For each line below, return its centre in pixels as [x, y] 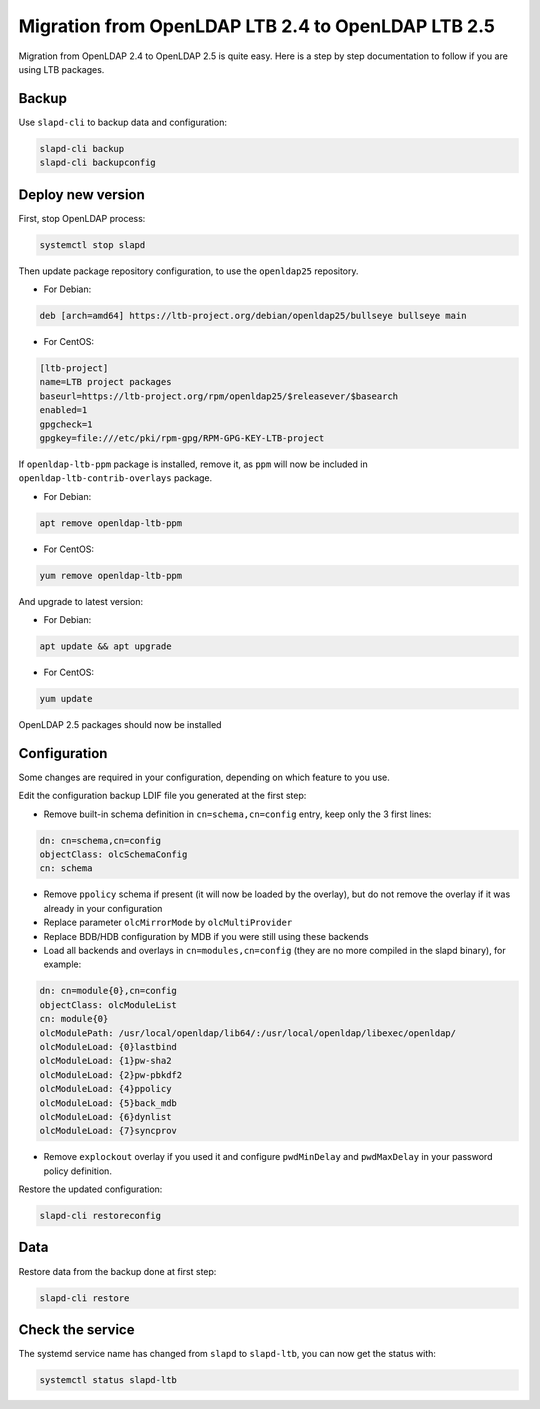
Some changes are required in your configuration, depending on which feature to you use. [204, 777]
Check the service [76, 1329]
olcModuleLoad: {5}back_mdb [108, 1103]
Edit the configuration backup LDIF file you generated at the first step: [162, 796]
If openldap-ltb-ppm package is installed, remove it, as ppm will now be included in [193, 464]
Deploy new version [81, 194]
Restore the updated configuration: [90, 1189]
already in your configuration [103, 908]
